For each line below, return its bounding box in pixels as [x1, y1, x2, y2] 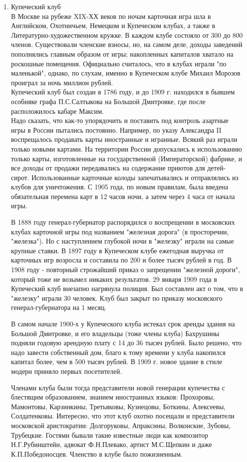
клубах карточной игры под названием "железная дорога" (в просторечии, [11, 226, 229, 236]
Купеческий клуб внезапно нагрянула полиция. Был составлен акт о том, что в [11, 283, 243, 293]
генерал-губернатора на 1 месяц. [11, 302, 107, 312]
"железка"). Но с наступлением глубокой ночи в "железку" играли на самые [11, 236, 234, 246]
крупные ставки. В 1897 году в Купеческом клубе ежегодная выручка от [11, 245, 224, 255]
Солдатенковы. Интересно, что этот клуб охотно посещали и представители [11, 411, 235, 421]
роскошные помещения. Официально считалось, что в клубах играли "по [11, 58, 227, 68]
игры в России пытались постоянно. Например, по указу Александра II [11, 124, 222, 135]
